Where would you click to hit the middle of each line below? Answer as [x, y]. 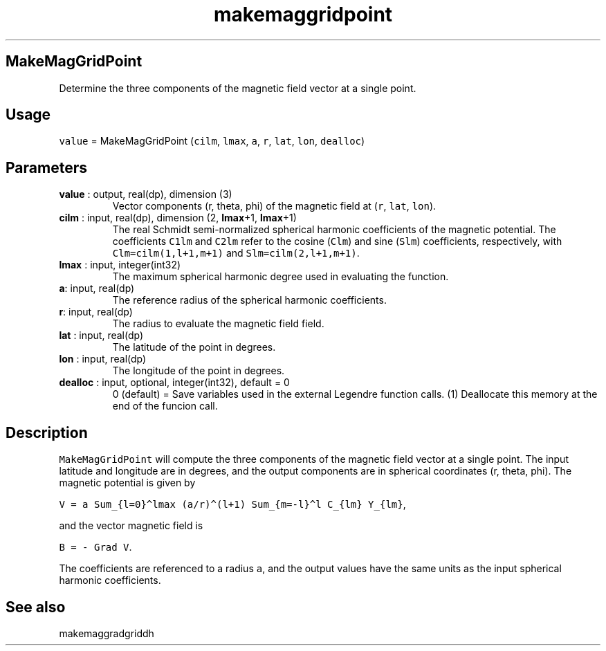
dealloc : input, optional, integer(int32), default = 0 [174, 383]
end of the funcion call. [165, 406]
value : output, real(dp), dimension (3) [146, 194]
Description [47, 432]
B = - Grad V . [95, 547]
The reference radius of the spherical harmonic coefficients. [249, 300]
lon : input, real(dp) [103, 359]
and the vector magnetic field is [131, 526]
